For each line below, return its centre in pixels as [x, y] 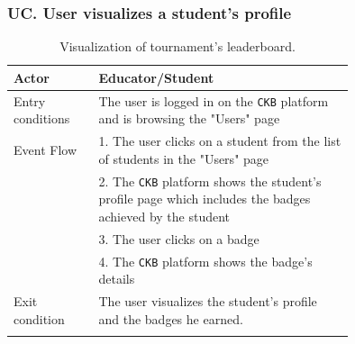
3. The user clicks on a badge [179, 238]
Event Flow [45, 149]
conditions [42, 118]
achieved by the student [164, 216]
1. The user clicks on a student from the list [220, 141]
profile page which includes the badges [205, 199]
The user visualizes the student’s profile [208, 301]
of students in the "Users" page [184, 158]
